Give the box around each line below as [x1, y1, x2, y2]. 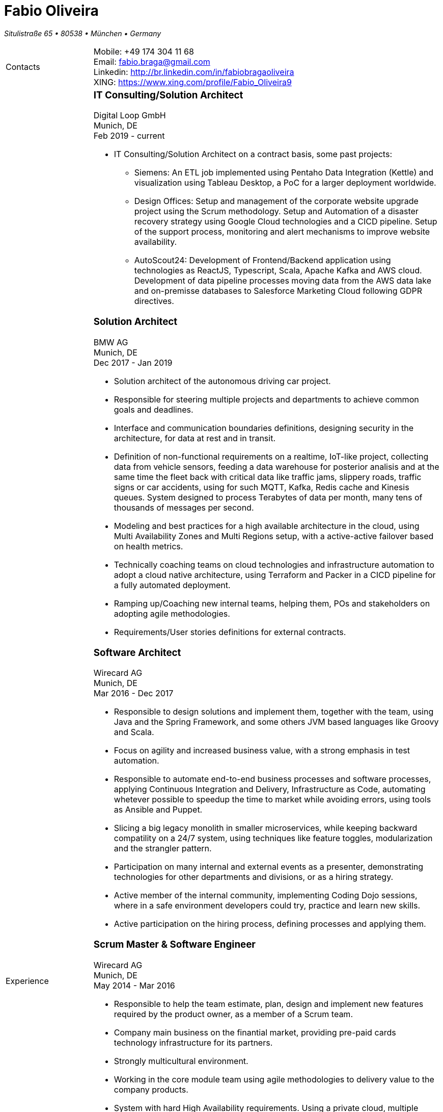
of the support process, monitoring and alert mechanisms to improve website [134, 226, 430, 237]
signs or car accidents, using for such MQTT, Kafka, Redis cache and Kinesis [114, 482, 409, 492]
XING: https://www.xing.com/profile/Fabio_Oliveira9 [93, 77, 292, 87]
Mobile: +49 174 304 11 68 [93, 46, 194, 57]
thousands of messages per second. [114, 502, 254, 513]
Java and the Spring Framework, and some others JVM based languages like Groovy [114, 717, 439, 727]
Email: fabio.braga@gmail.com [93, 56, 210, 67]
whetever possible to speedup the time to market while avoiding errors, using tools [114, 794, 431, 805]
